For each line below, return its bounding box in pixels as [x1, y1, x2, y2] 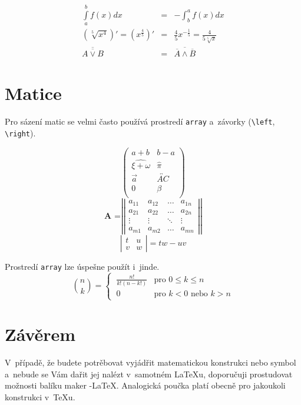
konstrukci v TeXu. [5, 391, 75, 403]
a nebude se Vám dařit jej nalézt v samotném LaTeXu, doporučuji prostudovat [5, 367, 293, 380]
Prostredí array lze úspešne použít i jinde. [5, 260, 160, 273]
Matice [5, 81, 62, 105]
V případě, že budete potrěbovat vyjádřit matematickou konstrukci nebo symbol [5, 356, 296, 369]
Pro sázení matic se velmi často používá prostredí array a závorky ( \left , [5, 115, 275, 128]
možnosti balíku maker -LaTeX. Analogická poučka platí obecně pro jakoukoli [5, 379, 286, 391]
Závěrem [5, 322, 76, 346]
